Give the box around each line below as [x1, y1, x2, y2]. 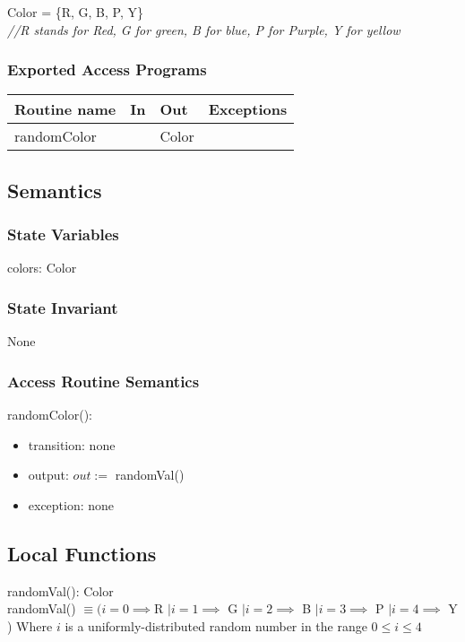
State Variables [7, 223, 119, 246]
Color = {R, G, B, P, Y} [7, 3, 143, 21]
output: [28, 465, 69, 484]
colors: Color [7, 258, 77, 277]
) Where [7, 616, 53, 635]
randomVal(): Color [7, 581, 114, 600]
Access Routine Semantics [7, 369, 200, 392]
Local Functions [7, 539, 157, 567]
